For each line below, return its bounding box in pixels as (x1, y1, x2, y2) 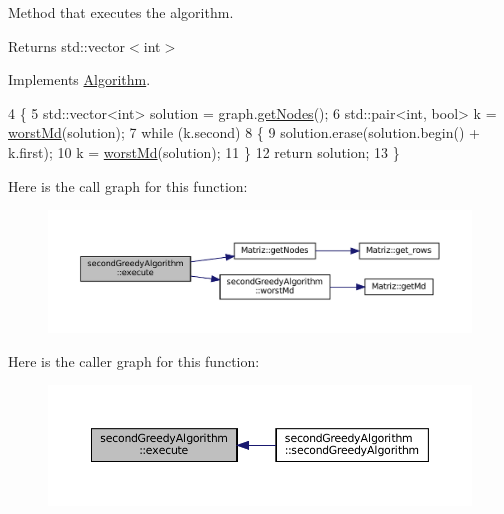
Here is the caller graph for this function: (8, 350, 260, 371)
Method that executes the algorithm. (8, 2, 234, 22)
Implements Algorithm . (8, 69, 151, 90)
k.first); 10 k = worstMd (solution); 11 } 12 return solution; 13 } (8, 141, 400, 162)
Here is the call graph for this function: (8, 175, 248, 196)
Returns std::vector (8, 35, 126, 56)
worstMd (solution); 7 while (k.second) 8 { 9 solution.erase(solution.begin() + (8, 122, 480, 143)
